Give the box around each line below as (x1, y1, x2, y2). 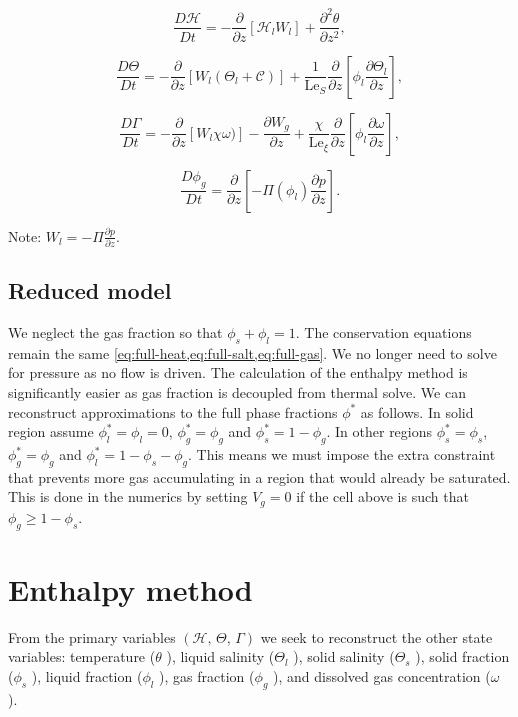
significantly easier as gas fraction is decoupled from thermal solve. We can (8, 382, 466, 403)
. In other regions (326, 421, 433, 442)
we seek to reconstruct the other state (260, 626, 493, 647)
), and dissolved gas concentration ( (273, 666, 491, 686)
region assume (8, 421, 94, 442)
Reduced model (8, 275, 172, 306)
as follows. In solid (360, 401, 474, 422)
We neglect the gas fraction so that (8, 322, 223, 343)
